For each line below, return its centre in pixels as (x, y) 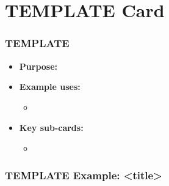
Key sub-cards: (51, 128)
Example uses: (50, 87)
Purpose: (38, 66)
